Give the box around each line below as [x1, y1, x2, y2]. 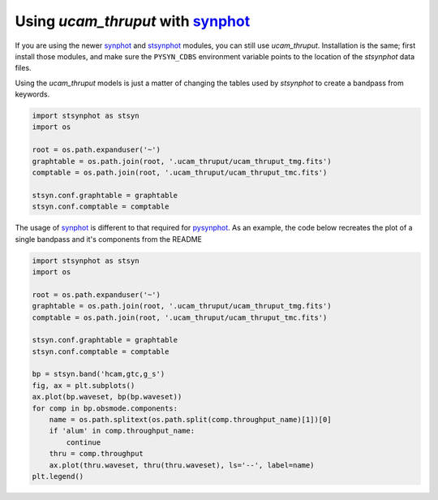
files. [15, 63, 32, 73]
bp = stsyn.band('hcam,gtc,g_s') [32, 369, 165, 379]
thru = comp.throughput [49, 449, 144, 459]
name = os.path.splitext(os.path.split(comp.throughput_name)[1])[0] [49, 415, 332, 425]
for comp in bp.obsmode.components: [32, 403, 178, 413]
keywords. [15, 89, 50, 99]
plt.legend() [32, 472, 84, 481]
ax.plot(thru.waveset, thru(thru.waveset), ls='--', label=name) [49, 460, 315, 470]
